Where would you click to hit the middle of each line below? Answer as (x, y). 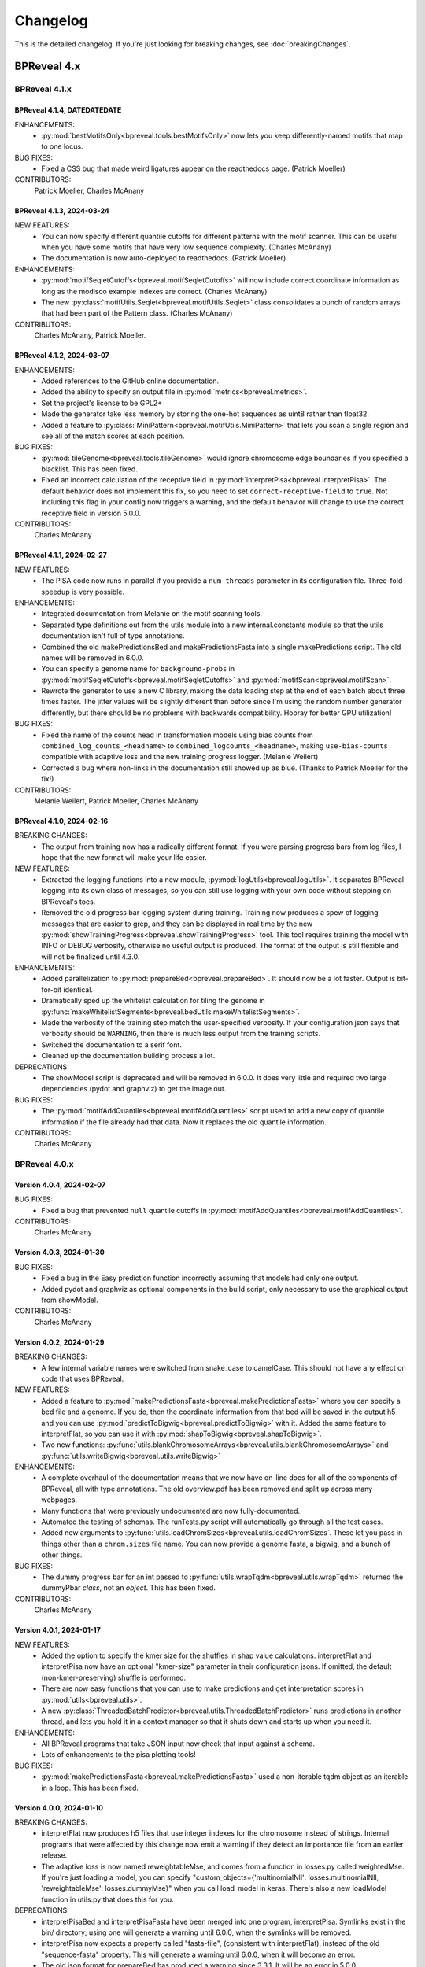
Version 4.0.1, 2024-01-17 (58, 1630)
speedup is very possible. (83, 592)
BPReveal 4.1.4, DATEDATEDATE (68, 110)
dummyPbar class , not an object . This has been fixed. (129, 1588)
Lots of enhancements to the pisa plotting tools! (118, 1755)
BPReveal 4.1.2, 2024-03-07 (62, 356)
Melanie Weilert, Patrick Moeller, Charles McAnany (116, 801)
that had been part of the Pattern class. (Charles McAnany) (137, 313)
